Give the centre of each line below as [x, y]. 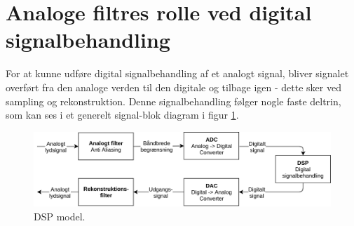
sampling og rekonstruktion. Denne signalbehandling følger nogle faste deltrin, [173, 101]
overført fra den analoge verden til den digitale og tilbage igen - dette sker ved [173, 87]
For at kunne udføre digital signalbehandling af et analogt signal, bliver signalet [177, 73]
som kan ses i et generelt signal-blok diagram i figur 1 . [122, 115]
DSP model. [60, 216]
